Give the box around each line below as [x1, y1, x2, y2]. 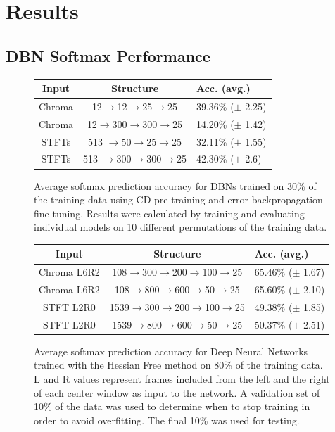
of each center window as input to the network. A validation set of [34, 385, 320, 400]
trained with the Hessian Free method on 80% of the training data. [34, 357, 323, 372]
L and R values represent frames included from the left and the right [34, 371, 330, 386]
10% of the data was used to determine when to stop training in [34, 399, 310, 414]
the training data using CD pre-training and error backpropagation [34, 192, 323, 207]
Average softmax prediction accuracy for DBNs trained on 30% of [34, 178, 317, 193]
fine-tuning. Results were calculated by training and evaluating [34, 205, 305, 220]
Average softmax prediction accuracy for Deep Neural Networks [34, 343, 308, 358]
